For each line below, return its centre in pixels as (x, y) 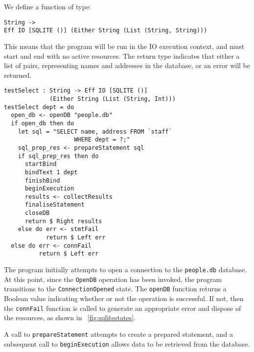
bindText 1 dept (51, 172)
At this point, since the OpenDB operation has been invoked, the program (113, 279)
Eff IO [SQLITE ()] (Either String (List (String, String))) (106, 31)
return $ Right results (63, 221)
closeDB (37, 213)
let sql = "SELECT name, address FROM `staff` (95, 131)
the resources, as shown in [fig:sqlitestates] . (70, 317)
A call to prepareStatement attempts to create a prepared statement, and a (118, 334)
